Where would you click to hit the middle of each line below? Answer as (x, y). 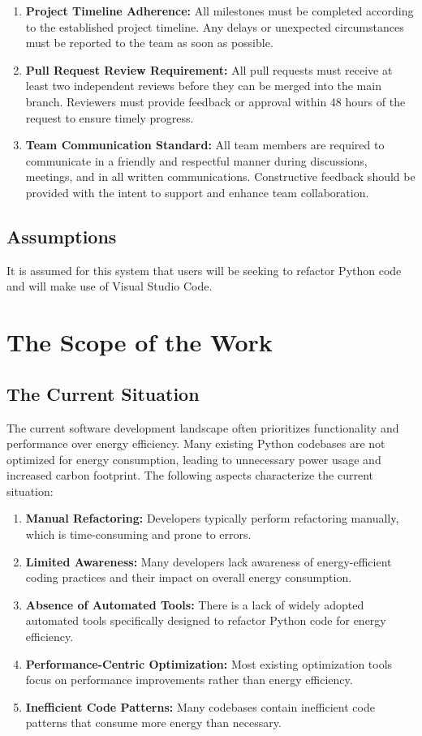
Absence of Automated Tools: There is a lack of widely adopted (195, 604)
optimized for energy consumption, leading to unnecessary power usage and (194, 459)
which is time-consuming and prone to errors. (138, 534)
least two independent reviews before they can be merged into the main (203, 86)
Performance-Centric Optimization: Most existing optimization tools (209, 663)
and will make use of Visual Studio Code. (110, 286)
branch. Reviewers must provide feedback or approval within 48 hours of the (215, 101)
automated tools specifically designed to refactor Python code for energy (206, 620)
